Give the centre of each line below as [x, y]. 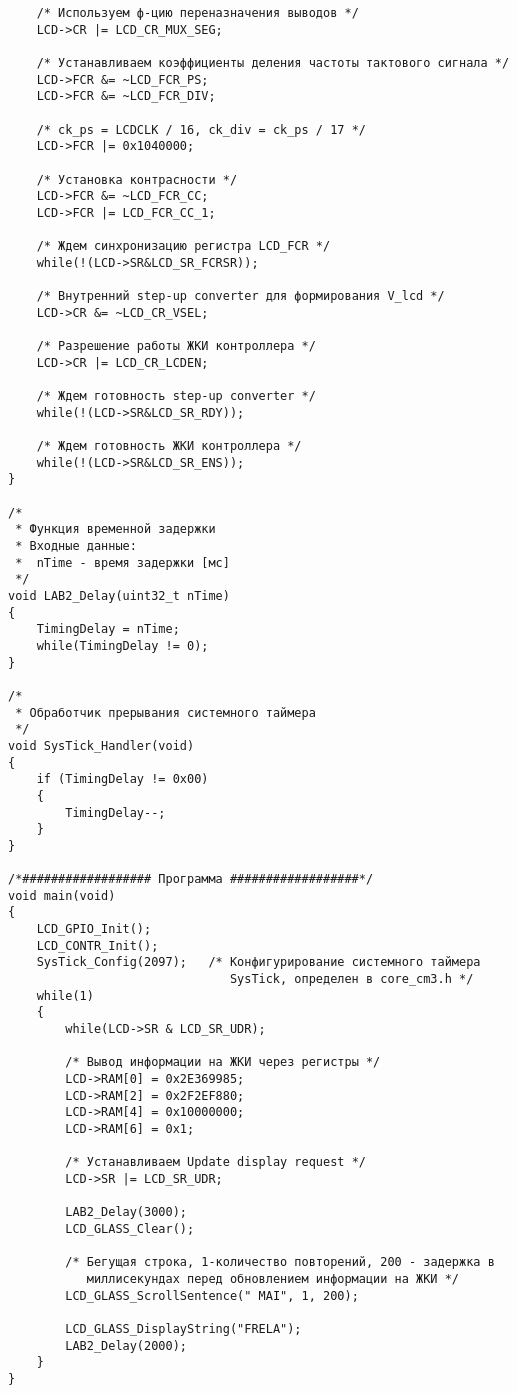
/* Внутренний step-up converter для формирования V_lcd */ [240, 296]
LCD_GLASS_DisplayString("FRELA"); [183, 1328]
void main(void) [62, 895]
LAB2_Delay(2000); [126, 1345]
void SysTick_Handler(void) [101, 745]
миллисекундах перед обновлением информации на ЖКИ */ [273, 1278]
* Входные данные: [76, 546]
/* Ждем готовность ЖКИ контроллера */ [169, 446]
